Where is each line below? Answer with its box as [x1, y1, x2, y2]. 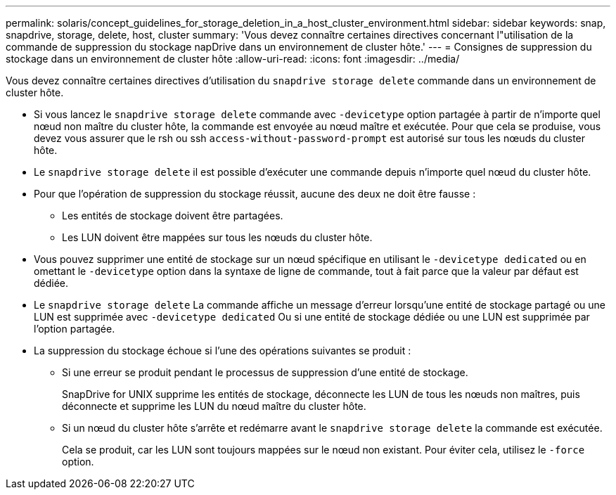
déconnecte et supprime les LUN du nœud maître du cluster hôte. [62, 400, 366, 412]
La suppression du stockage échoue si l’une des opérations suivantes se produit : [34, 345, 411, 356]
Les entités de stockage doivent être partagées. [62, 210, 283, 221]
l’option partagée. [34, 323, 115, 335]
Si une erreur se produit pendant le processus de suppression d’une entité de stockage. [62, 366, 468, 378]
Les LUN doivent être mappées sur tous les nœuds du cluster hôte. [62, 231, 373, 243]
